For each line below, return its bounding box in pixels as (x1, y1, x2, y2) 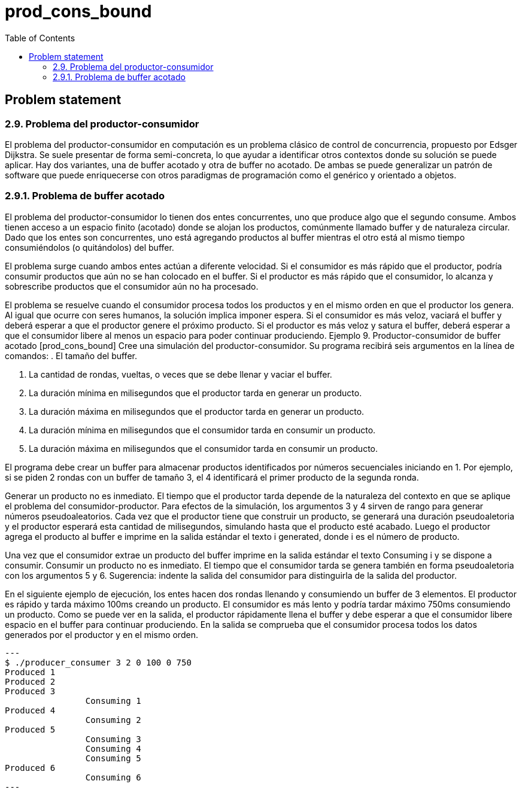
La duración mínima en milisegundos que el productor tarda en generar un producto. (29, 387, 362, 398)
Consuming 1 (85, 695, 141, 706)
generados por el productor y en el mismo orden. (5, 629, 198, 640)
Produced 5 (5, 724, 56, 734)
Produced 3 (5, 686, 56, 696)
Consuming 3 (85, 734, 141, 744)
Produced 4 (5, 705, 56, 715)
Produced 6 (5, 762, 56, 773)
